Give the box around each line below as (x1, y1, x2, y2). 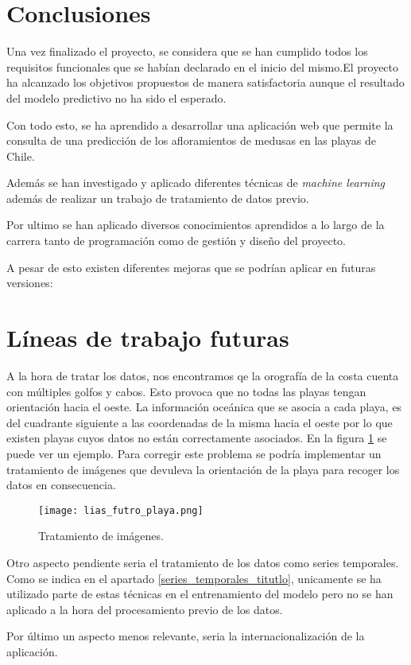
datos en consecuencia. (6, 476, 116, 493)
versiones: (6, 274, 53, 291)
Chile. (6, 147, 35, 164)
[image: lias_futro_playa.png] (38, 504, 204, 516)
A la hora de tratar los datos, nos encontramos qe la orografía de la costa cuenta (6, 367, 399, 383)
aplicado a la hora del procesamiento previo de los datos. (6, 601, 283, 617)
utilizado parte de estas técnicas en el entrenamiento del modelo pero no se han (6, 585, 394, 602)
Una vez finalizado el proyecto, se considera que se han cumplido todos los (6, 43, 368, 60)
